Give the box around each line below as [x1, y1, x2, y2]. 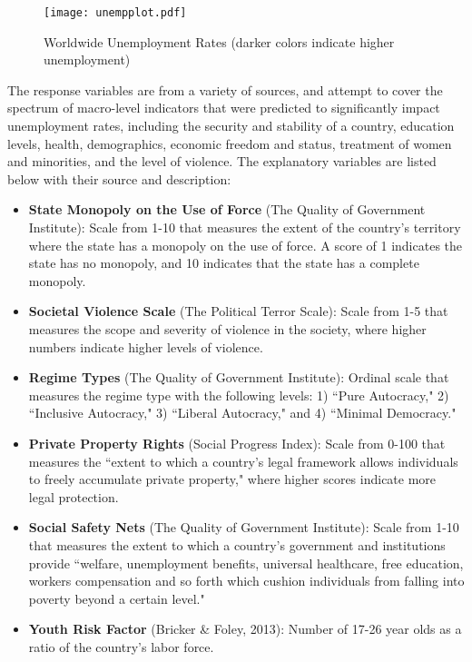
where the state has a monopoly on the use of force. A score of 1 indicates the [28, 235, 463, 254]
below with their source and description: [7, 169, 231, 188]
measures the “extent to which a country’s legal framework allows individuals [28, 451, 458, 470]
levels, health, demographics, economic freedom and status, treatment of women [7, 133, 452, 153]
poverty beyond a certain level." [28, 588, 205, 608]
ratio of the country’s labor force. [28, 637, 214, 656]
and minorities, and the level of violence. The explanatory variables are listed [7, 152, 437, 171]
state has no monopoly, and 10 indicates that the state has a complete [28, 253, 419, 272]
